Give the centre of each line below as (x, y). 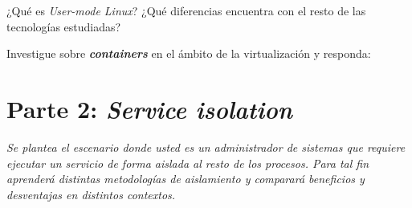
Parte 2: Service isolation (150, 108)
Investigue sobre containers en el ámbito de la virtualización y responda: (189, 53)
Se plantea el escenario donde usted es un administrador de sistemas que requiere (206, 147)
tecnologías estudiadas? (64, 26)
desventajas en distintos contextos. (91, 194)
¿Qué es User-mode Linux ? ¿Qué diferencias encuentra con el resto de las (186, 10)
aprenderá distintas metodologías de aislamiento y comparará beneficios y (186, 179)
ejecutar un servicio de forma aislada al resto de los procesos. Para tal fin (188, 163)
